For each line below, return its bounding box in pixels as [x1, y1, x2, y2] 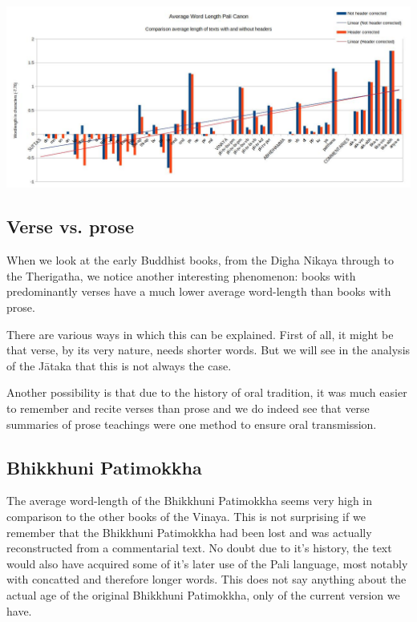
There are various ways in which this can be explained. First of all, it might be [6, 325, 394, 342]
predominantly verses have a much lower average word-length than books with [6, 283, 391, 300]
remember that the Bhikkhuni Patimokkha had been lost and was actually [6, 523, 372, 540]
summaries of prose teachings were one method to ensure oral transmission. [6, 415, 377, 432]
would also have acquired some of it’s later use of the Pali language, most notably [6, 555, 408, 572]
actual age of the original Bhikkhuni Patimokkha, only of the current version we [6, 586, 400, 603]
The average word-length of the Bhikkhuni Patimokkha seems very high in [6, 492, 373, 509]
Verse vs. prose [6, 214, 134, 239]
